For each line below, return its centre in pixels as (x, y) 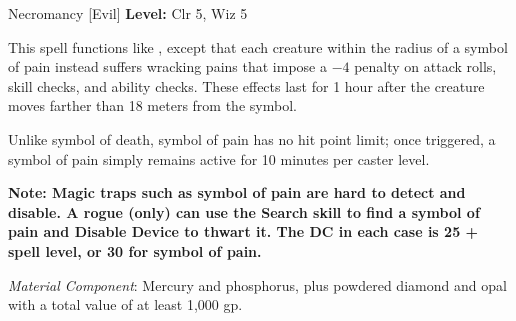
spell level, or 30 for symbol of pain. (135, 250)
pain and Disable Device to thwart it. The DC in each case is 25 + (243, 231)
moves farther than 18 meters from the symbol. (152, 105)
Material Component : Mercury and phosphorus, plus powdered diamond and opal (257, 284)
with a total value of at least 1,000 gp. (125, 304)
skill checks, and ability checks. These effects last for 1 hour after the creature (246, 85)
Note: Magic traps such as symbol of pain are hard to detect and (237, 192)
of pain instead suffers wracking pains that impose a (167, 66)
